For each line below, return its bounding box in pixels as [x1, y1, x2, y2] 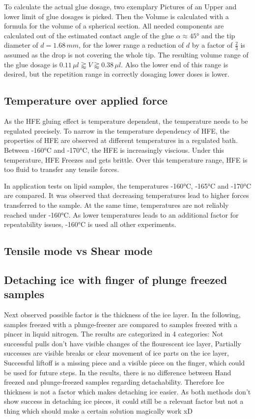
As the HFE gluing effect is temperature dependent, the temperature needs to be [4, 116, 248, 126]
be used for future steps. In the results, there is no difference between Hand [4, 367, 231, 377]
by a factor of [192, 40, 233, 50]
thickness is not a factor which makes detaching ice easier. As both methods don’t [4, 386, 251, 396]
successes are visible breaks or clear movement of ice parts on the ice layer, [4, 348, 229, 358]
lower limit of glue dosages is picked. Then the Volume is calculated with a [4, 11, 229, 21]
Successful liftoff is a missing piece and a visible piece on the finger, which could [4, 358, 245, 368]
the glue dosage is [4, 59, 57, 69]
